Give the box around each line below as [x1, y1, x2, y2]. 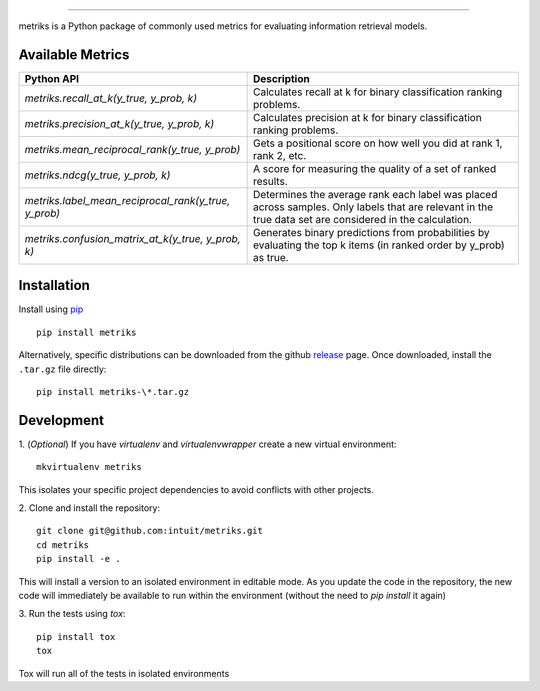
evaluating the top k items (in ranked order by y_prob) [253, 238, 505, 252]
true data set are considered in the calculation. [253, 212, 472, 226]
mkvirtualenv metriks [36, 461, 142, 473]
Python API [24, 71, 80, 85]
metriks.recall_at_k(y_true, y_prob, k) [24, 91, 197, 105]
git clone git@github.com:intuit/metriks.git [36, 525, 264, 537]
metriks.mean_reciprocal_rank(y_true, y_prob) [24, 142, 241, 156]
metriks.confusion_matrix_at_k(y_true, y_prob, [24, 231, 241, 245]
